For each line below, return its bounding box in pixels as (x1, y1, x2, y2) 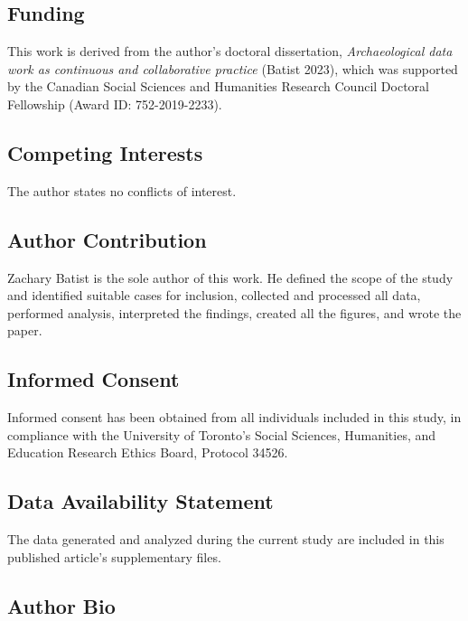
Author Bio (7, 591, 116, 619)
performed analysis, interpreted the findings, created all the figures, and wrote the (7, 303, 462, 322)
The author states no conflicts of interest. (7, 181, 237, 200)
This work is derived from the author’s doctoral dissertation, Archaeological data (7, 42, 453, 61)
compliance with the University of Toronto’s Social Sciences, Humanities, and (7, 425, 436, 444)
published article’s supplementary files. (7, 547, 221, 566)
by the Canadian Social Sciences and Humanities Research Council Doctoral (7, 77, 429, 96)
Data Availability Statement (7, 487, 274, 515)
